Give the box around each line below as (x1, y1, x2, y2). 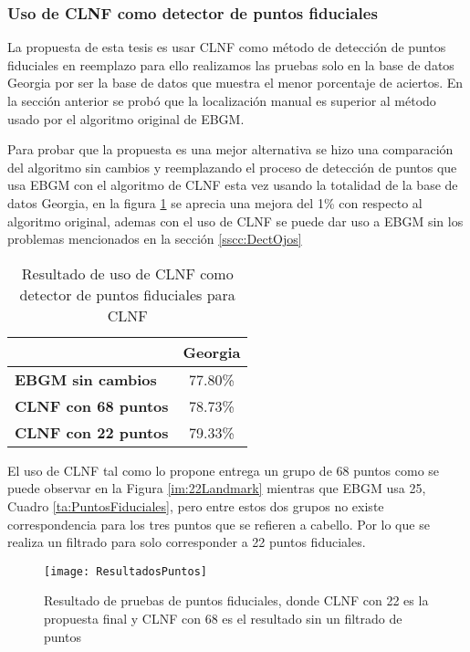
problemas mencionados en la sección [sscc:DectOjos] (7, 229, 302, 248)
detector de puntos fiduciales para (19, 283, 235, 305)
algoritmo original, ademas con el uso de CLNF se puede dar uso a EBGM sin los (7, 211, 464, 230)
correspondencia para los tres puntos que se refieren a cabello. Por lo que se (7, 514, 430, 533)
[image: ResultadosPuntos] (44, 564, 207, 578)
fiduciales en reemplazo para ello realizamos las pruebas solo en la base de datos (7, 55, 454, 74)
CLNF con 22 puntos (15, 421, 169, 443)
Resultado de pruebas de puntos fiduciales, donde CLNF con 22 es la (44, 591, 429, 610)
